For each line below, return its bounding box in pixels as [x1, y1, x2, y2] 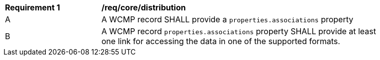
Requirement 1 [5, 2, 60, 12]
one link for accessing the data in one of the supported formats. [101, 36, 340, 46]
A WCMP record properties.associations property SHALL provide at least [101, 26, 377, 36]
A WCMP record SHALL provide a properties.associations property [101, 14, 354, 24]
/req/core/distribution [101, 2, 186, 12]
